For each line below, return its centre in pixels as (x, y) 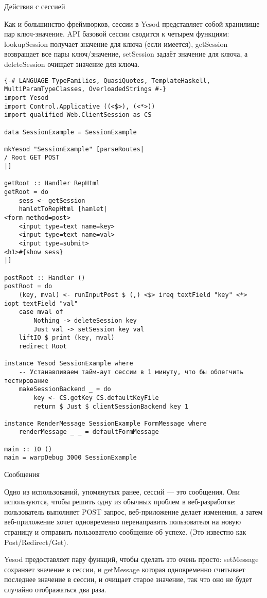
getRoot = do (26, 192)
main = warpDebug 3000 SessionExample (70, 458)
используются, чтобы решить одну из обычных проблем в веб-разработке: (120, 502)
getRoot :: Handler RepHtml (52, 183)
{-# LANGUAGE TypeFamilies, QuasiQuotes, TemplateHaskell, (107, 81)
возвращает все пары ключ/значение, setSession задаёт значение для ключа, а (126, 54)
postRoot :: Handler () (45, 278)
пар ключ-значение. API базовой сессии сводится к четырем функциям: (117, 34)
